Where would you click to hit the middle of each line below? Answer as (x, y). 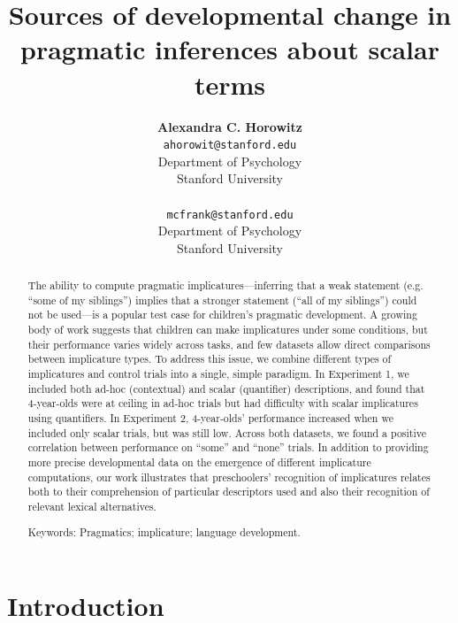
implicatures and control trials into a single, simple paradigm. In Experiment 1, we (218, 374)
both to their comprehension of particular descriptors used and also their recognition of (229, 492)
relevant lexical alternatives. (92, 507)
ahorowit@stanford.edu (230, 146)
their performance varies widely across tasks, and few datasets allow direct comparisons (229, 344)
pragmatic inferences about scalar (230, 49)
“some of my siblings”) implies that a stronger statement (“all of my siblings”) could (222, 300)
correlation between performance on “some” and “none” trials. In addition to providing (228, 447)
